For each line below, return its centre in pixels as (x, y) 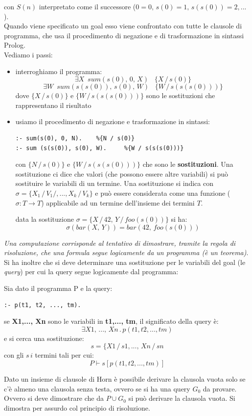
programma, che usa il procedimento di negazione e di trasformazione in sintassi (124, 35)
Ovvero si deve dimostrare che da (54, 398)
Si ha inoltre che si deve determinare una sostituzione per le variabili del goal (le (125, 262)
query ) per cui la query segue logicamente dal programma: (91, 272)
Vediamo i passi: (28, 54)
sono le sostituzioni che (181, 95)
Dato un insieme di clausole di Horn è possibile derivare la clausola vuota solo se (125, 379)
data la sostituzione (45, 219)
